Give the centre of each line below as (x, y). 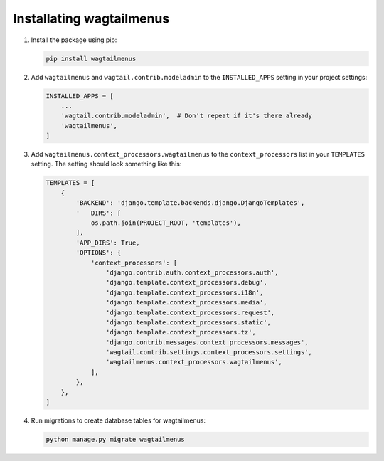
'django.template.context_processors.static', (188, 322)
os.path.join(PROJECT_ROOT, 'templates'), (166, 223)
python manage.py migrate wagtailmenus (115, 439)
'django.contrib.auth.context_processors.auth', (192, 272)
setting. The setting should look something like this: (106, 164)
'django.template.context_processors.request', (190, 312)
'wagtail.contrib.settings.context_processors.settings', (209, 353)
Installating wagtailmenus (91, 18)
